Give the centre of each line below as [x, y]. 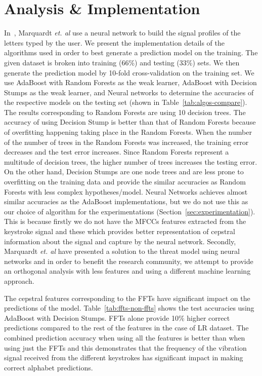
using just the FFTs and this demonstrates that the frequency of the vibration [125, 347]
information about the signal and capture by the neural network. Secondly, [120, 241]
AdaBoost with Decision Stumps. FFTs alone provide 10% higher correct [117, 317]
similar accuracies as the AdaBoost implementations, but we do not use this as [126, 201]
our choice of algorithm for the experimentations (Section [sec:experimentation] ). [130, 211]
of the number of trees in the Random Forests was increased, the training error [126, 142]
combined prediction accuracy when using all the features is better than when [125, 337]
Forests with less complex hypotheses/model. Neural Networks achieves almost [126, 191]
